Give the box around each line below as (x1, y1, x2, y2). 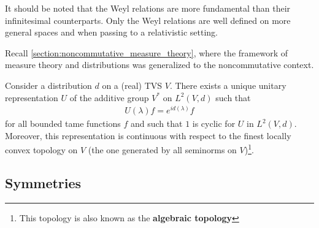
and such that (130, 117, 183, 130)
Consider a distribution (5, 78, 92, 91)
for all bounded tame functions (5, 117, 121, 130)
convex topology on (5, 143, 78, 156)
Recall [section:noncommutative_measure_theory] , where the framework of (5, 46, 288, 59)
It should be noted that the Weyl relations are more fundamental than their (5, 2, 291, 14)
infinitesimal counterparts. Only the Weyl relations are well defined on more (5, 13, 291, 26)
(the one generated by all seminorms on (88, 143, 237, 156)
